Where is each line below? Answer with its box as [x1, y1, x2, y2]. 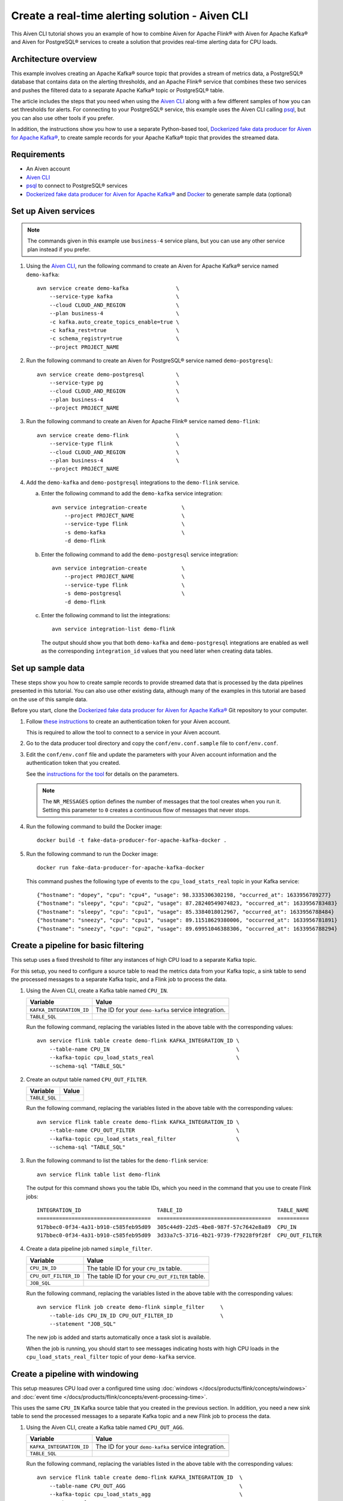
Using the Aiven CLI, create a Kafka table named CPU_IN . [26, 986, 168, 994]
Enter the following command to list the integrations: [41, 611, 171, 618]
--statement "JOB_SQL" [49, 1321, 117, 1327]
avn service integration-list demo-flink [52, 626, 175, 633]
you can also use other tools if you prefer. [11, 114, 114, 121]
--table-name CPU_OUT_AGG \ [49, 1482, 243, 1489]
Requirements [11, 149, 65, 160]
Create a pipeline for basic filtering [11, 940, 144, 951]
